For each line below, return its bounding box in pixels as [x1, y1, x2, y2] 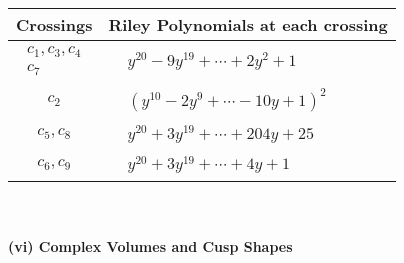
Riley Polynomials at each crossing [108, 13, 388, 36]
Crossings [16, 13, 93, 36]
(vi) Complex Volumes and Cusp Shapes [8, 236, 293, 257]
